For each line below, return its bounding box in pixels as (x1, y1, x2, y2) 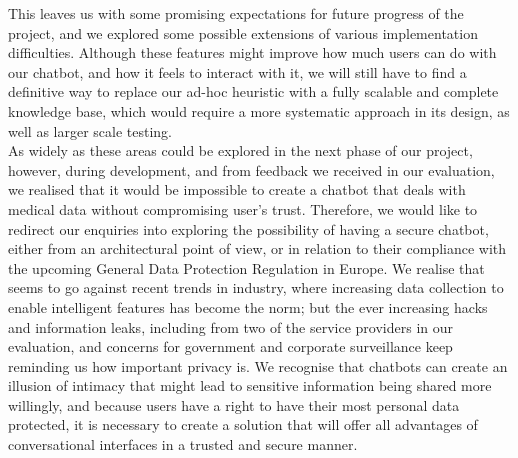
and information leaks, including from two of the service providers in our (8, 316, 454, 337)
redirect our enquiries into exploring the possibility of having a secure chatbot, (8, 218, 489, 239)
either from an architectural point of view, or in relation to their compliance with (8, 238, 507, 259)
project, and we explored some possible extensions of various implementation (8, 22, 478, 43)
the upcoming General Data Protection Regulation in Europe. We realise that (8, 257, 485, 278)
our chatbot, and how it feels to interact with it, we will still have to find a (8, 61, 467, 82)
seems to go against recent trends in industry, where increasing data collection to (8, 277, 504, 298)
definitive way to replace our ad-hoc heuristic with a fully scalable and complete (8, 81, 499, 102)
